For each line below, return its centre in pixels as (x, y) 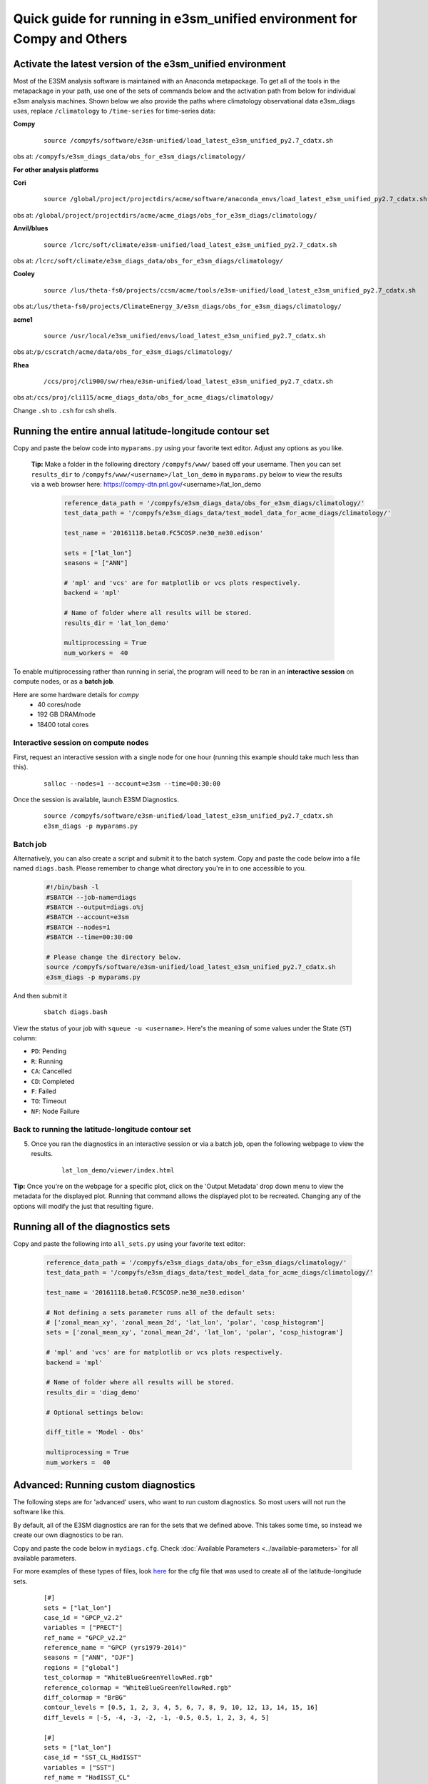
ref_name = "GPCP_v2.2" (85, 1637)
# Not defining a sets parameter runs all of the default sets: (161, 1312)
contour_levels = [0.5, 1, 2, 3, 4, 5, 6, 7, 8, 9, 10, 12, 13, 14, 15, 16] (181, 1708)
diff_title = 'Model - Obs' (95, 1432)
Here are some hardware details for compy (76, 694)
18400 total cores (63, 724)
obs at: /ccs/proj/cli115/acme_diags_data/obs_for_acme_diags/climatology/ (144, 397)
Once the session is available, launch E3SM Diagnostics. (96, 800)
